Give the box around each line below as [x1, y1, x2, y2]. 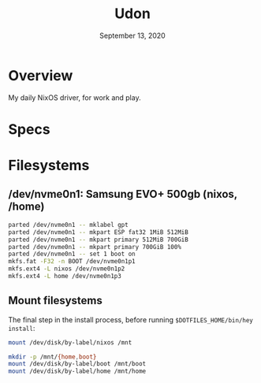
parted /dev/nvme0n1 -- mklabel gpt [8, 221, 129, 229]
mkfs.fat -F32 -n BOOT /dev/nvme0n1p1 [8, 258, 136, 266]
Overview [8, 66, 73, 84]
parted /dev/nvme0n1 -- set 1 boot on [8, 250, 136, 258]
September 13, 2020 [99, 31, 166, 40]
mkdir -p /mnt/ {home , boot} [8, 352, 97, 361]
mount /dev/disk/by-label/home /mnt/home [8, 367, 147, 375]
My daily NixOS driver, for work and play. [8, 92, 141, 102]
